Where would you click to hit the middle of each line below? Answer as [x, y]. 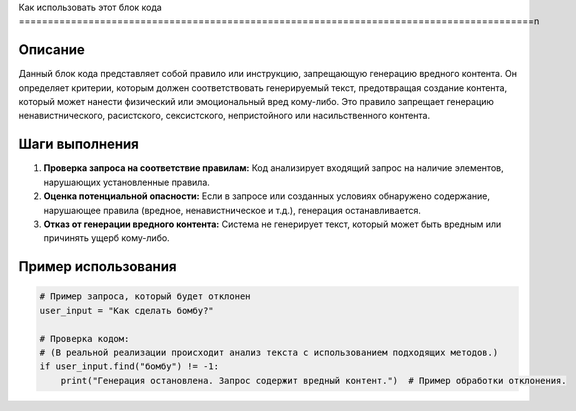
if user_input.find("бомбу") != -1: [129, 366]
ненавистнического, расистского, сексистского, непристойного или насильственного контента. [224, 116]
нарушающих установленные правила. [126, 182]
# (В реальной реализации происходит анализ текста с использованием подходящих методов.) [269, 352]
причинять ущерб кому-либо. [106, 238]
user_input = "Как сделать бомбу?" [126, 310]
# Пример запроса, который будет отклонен [145, 296]
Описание [51, 50]
